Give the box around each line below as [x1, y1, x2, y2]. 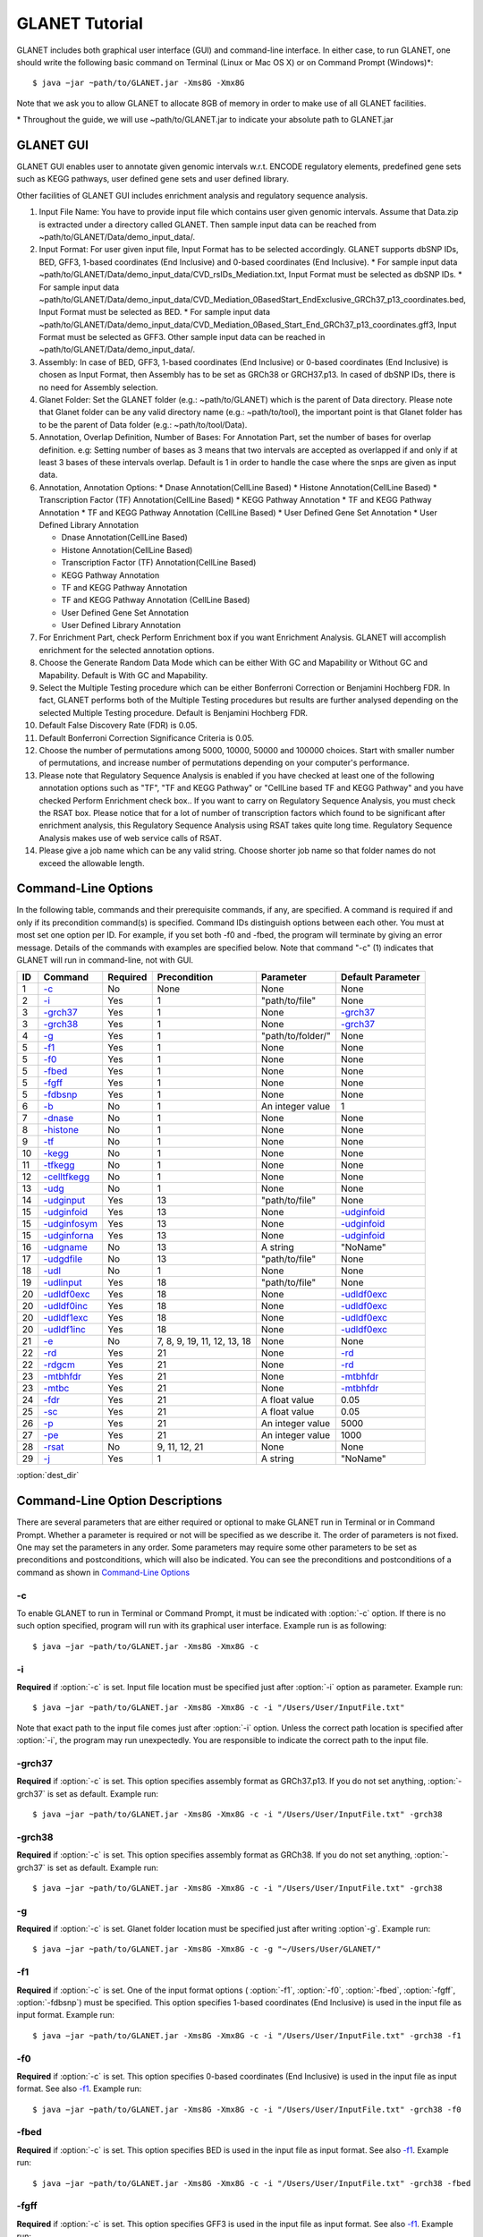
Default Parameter [340, 971, 420, 983]
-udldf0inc [43, 1300, 89, 1313]
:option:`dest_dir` [16, 1470, 80, 1481]
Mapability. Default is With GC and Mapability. [38, 669, 208, 680]
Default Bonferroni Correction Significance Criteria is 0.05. [38, 732, 255, 743]
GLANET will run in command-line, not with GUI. [16, 954, 194, 965]
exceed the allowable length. [38, 857, 145, 868]
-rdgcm [43, 1358, 75, 1371]
